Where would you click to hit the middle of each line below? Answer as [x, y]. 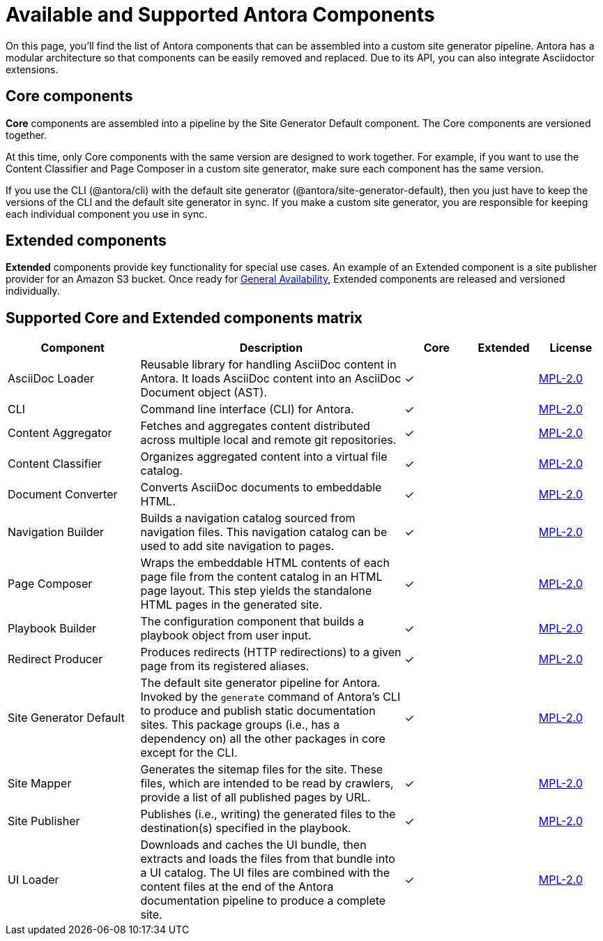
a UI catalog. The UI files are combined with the [265, 873]
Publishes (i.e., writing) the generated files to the [268, 814]
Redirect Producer [55, 659]
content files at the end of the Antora [237, 887]
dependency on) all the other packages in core [263, 739]
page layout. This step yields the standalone [256, 591]
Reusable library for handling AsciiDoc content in [268, 365]
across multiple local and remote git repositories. [268, 440]
